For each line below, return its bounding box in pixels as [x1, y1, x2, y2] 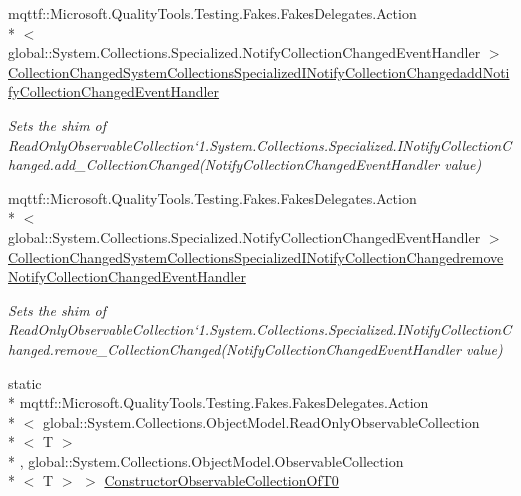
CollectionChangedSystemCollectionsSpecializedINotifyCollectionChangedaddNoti [8, 61, 510, 82]
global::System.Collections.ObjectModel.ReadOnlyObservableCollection [42, 411, 480, 432]
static [8, 372, 42, 393]
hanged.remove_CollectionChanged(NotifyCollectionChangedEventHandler [8, 338, 461, 359]
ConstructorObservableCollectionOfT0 [104, 470, 339, 491]
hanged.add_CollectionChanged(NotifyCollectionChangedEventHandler [8, 154, 440, 175]
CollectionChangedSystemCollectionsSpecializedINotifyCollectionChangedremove [8, 246, 504, 267]
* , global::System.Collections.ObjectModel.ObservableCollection [8, 450, 404, 471]
